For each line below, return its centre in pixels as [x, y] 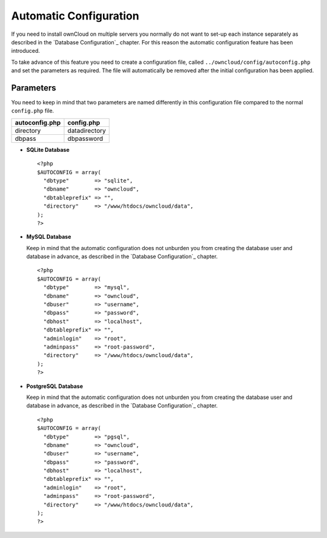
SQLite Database [48, 149]
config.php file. [33, 111]
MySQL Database [49, 237]
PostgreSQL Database [55, 386]
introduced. [26, 51]
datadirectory [87, 131]
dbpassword [85, 138]
